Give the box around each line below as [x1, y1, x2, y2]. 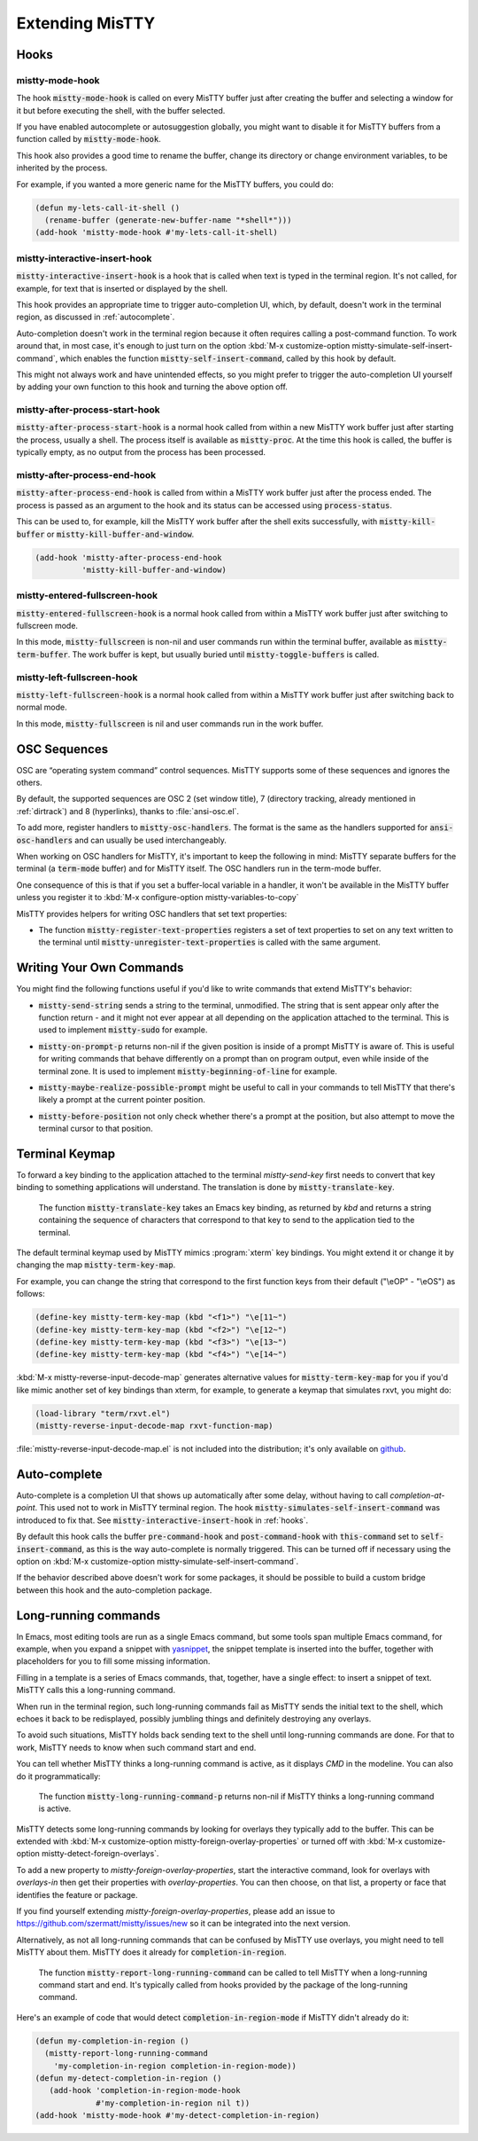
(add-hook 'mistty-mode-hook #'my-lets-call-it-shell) [35, 227, 278, 238]
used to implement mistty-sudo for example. [38, 1024, 208, 1035]
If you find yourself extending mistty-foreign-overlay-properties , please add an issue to [16, 1906, 335, 1917]
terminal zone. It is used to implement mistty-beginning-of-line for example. [38, 1065, 338, 1077]
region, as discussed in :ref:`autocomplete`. [16, 311, 175, 323]
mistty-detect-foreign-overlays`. [41, 1848, 159, 1859]
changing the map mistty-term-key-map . [16, 1259, 176, 1270]
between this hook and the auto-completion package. [16, 1584, 212, 1596]
